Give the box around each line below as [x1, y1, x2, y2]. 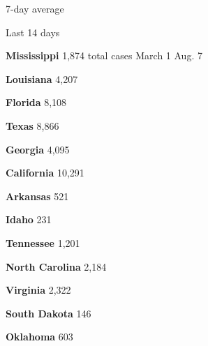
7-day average [6, 1, 64, 15]
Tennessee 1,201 [6, 235, 80, 250]
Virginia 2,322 [6, 283, 71, 297]
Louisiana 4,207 [6, 71, 78, 86]
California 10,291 [6, 165, 84, 180]
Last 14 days [6, 24, 60, 39]
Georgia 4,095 [6, 142, 70, 156]
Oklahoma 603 [6, 329, 73, 344]
